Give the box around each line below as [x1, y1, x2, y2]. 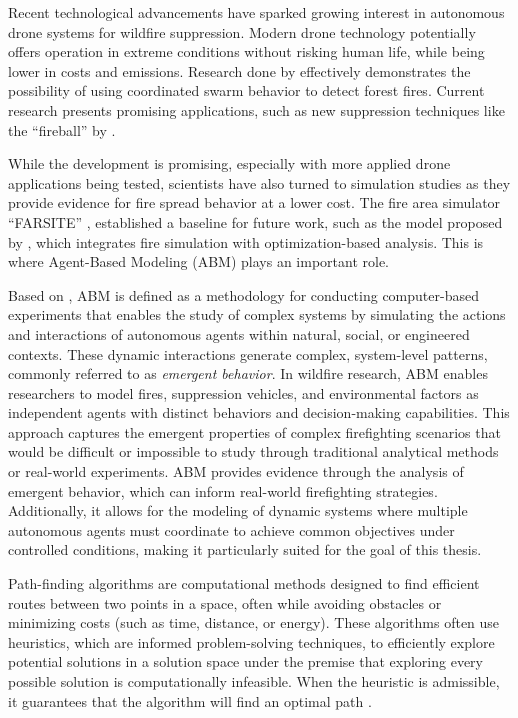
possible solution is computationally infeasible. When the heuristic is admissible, [8, 671, 500, 691]
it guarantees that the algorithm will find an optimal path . [8, 690, 372, 711]
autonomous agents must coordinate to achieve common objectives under [8, 519, 455, 540]
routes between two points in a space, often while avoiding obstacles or [8, 592, 442, 613]
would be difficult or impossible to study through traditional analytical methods [8, 441, 499, 462]
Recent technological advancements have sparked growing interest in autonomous [8, 2, 505, 22]
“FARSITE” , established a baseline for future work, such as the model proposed [8, 211, 503, 232]
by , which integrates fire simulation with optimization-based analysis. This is [8, 231, 484, 252]
